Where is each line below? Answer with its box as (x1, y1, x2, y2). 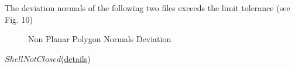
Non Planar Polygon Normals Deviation (28, 33, 171, 45)
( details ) (61, 52, 91, 64)
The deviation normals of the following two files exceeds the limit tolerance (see (5, 2, 290, 13)
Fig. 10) (5, 13, 33, 25)
